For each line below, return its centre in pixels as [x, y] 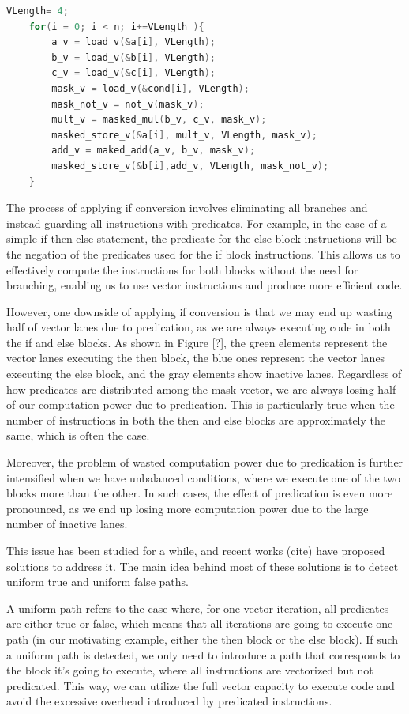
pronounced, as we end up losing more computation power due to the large [188, 508]
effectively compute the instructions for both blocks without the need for [182, 269]
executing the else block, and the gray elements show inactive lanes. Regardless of [204, 374]
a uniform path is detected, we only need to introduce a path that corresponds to [203, 654]
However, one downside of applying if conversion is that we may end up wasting [199, 311]
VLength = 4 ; [38, 11]
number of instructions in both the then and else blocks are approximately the [196, 419]
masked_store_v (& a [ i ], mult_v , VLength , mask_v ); [184, 135]
